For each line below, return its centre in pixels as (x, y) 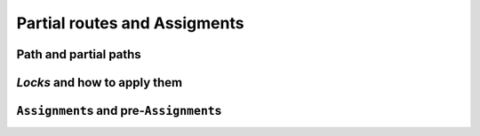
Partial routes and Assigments (130, 23)
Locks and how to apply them (100, 83)
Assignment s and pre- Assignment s (119, 111)
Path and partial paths (79, 54)
